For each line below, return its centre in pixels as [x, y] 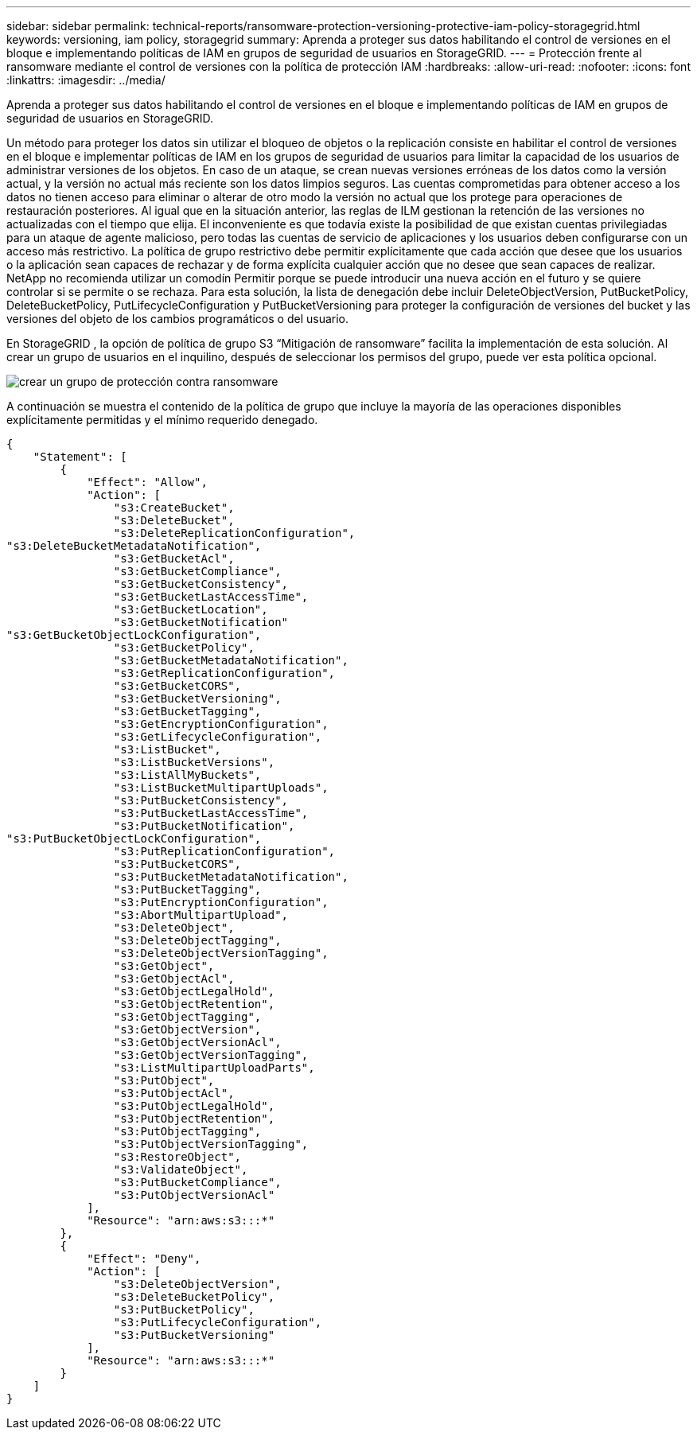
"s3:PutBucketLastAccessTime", [211, 813]
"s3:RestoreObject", [177, 1157]
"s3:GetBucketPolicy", [184, 648]
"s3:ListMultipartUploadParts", [214, 1068]
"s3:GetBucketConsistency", [201, 584]
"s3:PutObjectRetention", [194, 1119]
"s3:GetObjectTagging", [187, 1017]
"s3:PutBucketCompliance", [197, 1182]
